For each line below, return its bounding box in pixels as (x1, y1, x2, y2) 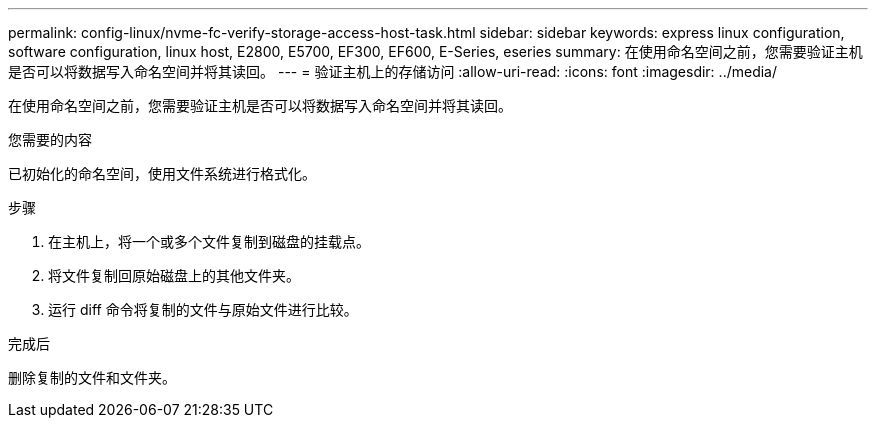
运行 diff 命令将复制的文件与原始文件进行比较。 (48, 301, 358, 318)
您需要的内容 (8, 131, 92, 148)
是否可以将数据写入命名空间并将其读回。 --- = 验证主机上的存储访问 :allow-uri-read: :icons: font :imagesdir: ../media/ (8, 63, 778, 80)
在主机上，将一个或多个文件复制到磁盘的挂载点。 (48, 233, 370, 250)
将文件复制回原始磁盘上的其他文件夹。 (48, 267, 300, 284)
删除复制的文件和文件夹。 (8, 369, 176, 386)
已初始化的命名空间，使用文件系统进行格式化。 (8, 165, 316, 182)
